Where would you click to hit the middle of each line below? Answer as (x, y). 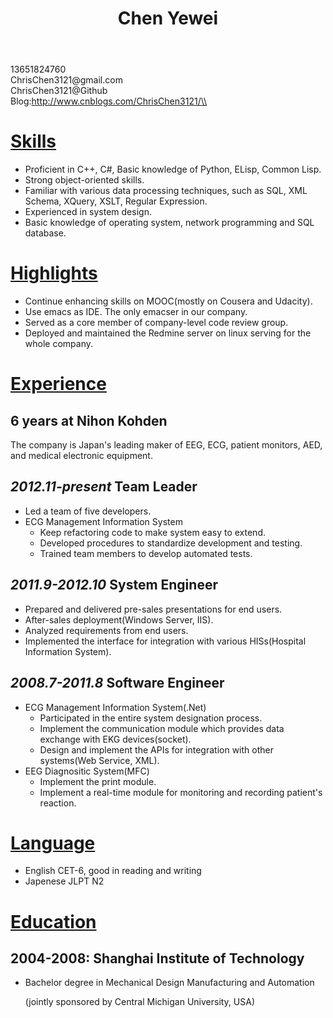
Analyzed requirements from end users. (106, 630)
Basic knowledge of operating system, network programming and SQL (169, 223)
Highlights (54, 273)
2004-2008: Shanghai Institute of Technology (157, 958)
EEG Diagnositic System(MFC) (87, 771)
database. (45, 233)
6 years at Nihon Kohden (89, 420)
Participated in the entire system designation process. (151, 718)
